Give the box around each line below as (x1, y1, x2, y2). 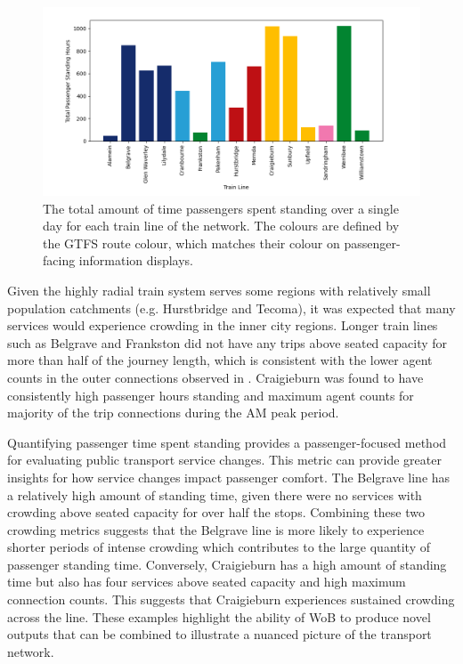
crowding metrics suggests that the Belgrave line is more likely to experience (7, 520, 425, 538)
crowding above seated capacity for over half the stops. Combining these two (7, 503, 425, 522)
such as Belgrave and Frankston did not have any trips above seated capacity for (7, 333, 448, 352)
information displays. (78, 251, 194, 270)
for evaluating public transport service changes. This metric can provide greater (7, 450, 442, 469)
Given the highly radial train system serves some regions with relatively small (7, 280, 431, 299)
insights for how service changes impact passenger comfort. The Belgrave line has (7, 467, 451, 486)
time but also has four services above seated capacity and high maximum (7, 572, 406, 591)
